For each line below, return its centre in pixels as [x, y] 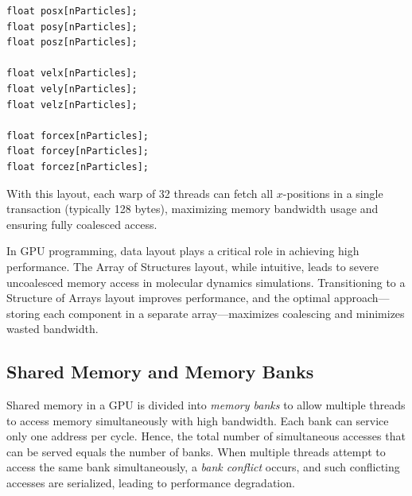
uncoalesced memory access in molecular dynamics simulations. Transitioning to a [206, 282]
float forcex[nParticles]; [78, 136]
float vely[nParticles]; [72, 89]
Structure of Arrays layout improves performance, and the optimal [169, 298]
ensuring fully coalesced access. [82, 224]
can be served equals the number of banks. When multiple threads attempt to [196, 451]
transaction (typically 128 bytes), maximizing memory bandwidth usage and [192, 209]
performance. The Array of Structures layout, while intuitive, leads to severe [192, 266]
